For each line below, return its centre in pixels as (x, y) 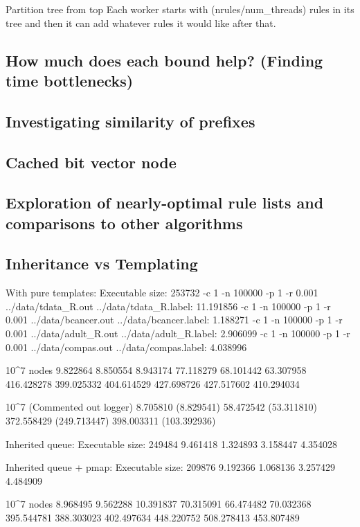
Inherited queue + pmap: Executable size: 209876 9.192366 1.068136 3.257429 (170, 467)
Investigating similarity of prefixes (130, 121)
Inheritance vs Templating (102, 263)
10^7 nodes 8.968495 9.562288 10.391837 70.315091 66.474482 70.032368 (159, 504)
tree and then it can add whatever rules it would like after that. (141, 23)
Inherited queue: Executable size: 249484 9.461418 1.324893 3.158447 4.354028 (172, 444)
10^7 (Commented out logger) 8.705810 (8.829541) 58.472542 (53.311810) (161, 407)
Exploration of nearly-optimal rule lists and (165, 203)
